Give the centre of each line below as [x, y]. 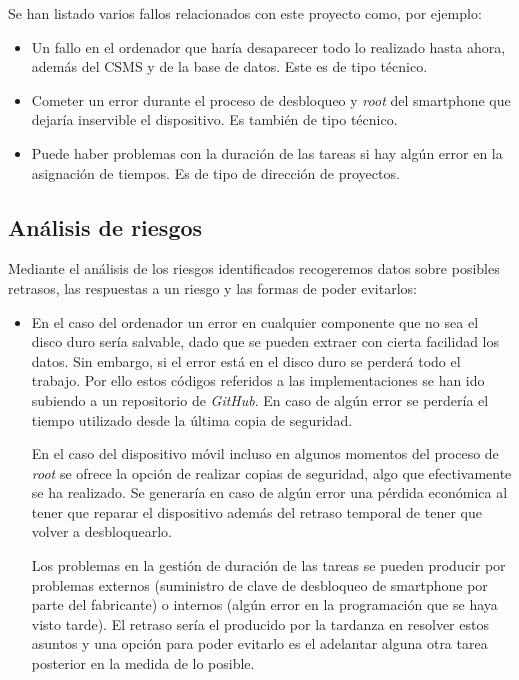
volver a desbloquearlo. [101, 531]
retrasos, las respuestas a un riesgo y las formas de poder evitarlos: [212, 287]
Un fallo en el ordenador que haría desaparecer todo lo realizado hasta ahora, [268, 46]
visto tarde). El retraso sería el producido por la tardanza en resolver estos [260, 623]
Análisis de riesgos [105, 226]
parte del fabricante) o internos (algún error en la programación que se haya [264, 604]
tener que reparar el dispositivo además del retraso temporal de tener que [256, 511]
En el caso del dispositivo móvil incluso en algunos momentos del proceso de [265, 453]
